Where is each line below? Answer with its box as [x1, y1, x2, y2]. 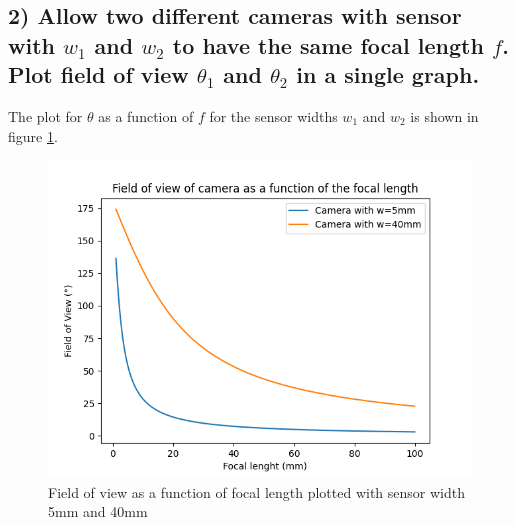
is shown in [410, 105, 479, 126]
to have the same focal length [172, 29, 484, 60]
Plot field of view [8, 59, 189, 90]
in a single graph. [296, 59, 480, 90]
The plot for [8, 105, 83, 126]
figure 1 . [8, 125, 58, 146]
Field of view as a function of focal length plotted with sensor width [48, 481, 465, 502]
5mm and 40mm [48, 501, 148, 522]
